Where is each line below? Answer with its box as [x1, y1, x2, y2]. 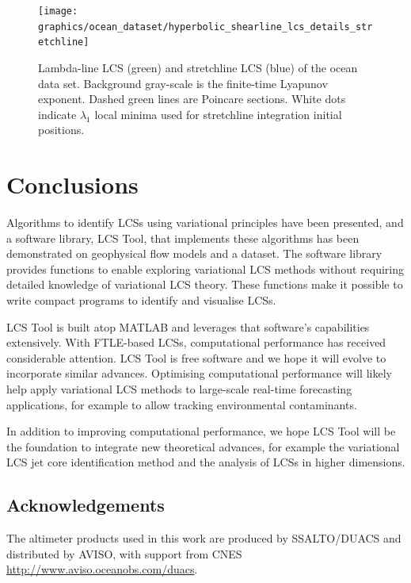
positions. [38, 121, 85, 138]
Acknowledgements [6, 493, 165, 517]
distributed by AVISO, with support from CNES [6, 545, 242, 562]
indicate [38, 105, 77, 122]
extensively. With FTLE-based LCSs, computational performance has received [6, 334, 386, 351]
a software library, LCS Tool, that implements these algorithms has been [6, 229, 360, 246]
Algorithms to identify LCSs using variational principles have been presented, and [6, 214, 404, 231]
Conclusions [6, 168, 139, 201]
